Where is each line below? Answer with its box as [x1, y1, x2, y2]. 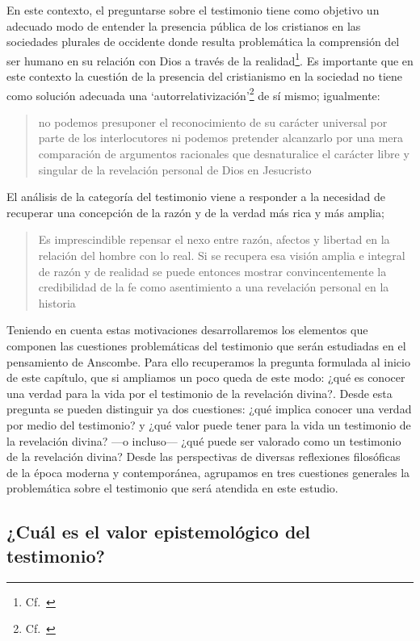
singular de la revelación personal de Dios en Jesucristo [38, 161, 312, 178]
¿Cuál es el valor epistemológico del [6, 519, 311, 544]
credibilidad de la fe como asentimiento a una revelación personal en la [38, 279, 389, 295]
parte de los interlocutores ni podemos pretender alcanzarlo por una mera [38, 129, 404, 146]
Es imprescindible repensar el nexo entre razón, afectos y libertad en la [38, 231, 390, 248]
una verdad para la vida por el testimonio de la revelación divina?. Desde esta [6, 384, 393, 401]
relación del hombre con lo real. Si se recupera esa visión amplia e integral [38, 247, 405, 264]
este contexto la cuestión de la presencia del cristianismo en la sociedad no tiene [6, 68, 403, 85]
